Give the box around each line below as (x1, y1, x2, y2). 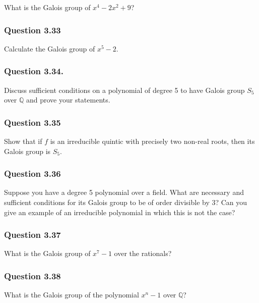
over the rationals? (114, 248, 172, 259)
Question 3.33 (4, 23, 61, 36)
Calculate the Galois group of (4, 43, 95, 54)
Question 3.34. (4, 65, 63, 77)
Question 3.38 (4, 269, 61, 282)
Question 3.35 (4, 116, 61, 128)
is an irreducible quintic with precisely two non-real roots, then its (50, 136, 255, 146)
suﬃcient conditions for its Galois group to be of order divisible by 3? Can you (4, 197, 247, 208)
